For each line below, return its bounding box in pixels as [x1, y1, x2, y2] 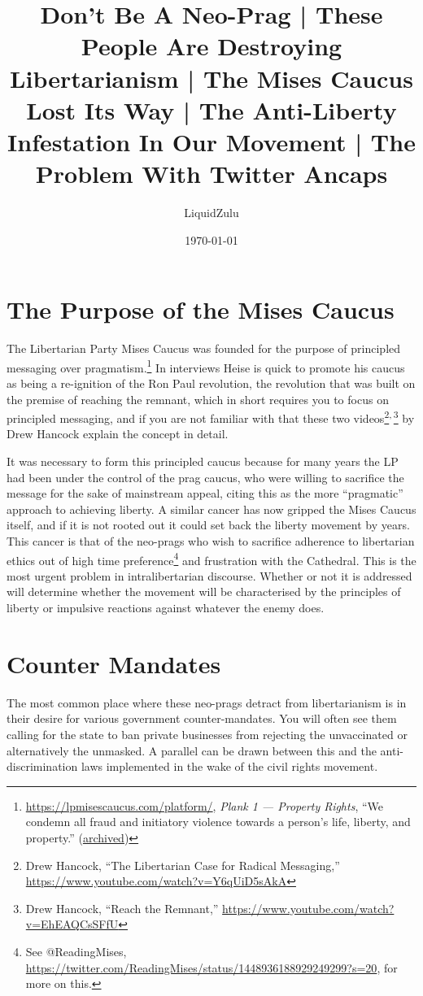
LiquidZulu [184, 204, 239, 221]
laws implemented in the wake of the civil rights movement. [81, 758, 378, 775]
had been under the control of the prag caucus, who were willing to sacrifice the [7, 468, 404, 485]
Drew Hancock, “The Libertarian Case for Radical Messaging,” [25, 856, 340, 873]
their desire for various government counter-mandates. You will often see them [7, 710, 397, 727]
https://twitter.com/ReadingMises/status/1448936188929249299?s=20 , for [25, 959, 398, 976]
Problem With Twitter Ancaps [35, 157, 388, 190]
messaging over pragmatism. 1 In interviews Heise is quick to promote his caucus [7, 356, 405, 376]
